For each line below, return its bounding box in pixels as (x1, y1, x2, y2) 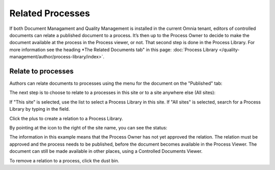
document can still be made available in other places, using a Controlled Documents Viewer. (9, 148, 203, 154)
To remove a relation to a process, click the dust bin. (9, 157, 120, 163)
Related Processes (9, 8, 90, 19)
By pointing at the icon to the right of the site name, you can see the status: (9, 124, 168, 130)
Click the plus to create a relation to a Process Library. (9, 115, 123, 121)
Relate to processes (9, 66, 74, 76)
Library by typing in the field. (9, 106, 70, 112)
